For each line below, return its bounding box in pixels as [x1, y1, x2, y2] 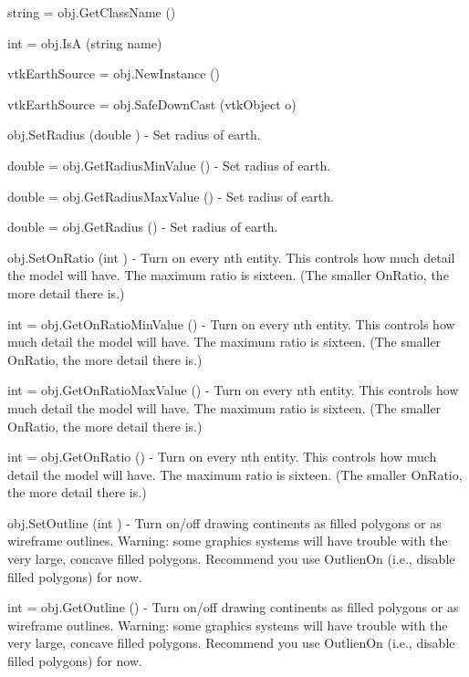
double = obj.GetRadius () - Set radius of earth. [7, 217, 278, 236]
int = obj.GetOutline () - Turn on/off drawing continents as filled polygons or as [7, 598, 459, 617]
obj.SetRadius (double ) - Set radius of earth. [7, 125, 261, 144]
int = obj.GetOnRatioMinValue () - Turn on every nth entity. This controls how [7, 314, 455, 333]
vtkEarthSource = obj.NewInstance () [7, 64, 220, 83]
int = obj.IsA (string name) [7, 33, 162, 52]
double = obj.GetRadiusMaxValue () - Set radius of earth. [7, 186, 334, 205]
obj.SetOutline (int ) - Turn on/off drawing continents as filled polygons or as [7, 513, 442, 532]
